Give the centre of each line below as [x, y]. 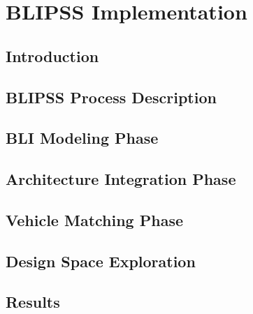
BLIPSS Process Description [111, 97]
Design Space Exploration [101, 261]
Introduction [52, 55]
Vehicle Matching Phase [94, 219]
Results [33, 302]
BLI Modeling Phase [82, 138]
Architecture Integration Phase [121, 179]
